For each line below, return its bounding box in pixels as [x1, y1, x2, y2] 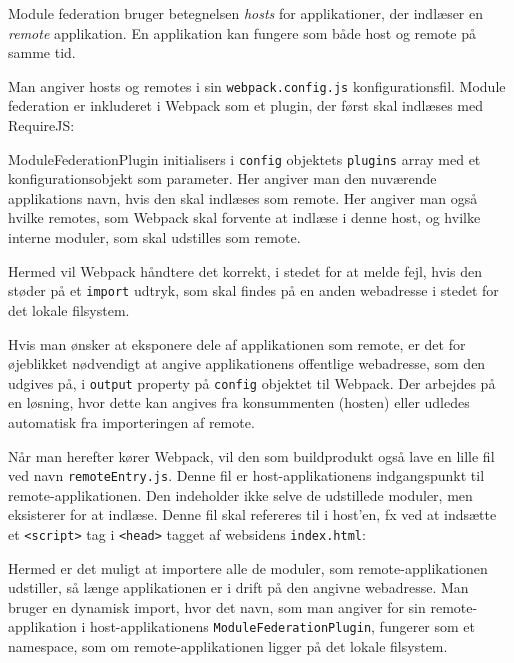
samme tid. [8, 42, 76, 63]
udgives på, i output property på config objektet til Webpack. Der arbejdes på [8, 372, 496, 393]
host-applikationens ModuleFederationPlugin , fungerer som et [90, 616, 476, 637]
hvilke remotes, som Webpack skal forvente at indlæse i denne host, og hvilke [8, 207, 481, 228]
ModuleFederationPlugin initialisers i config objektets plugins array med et [8, 148, 481, 169]
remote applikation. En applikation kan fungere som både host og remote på [8, 22, 477, 43]
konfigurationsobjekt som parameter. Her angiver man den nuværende [8, 168, 437, 189]
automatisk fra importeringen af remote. [8, 411, 255, 432]
